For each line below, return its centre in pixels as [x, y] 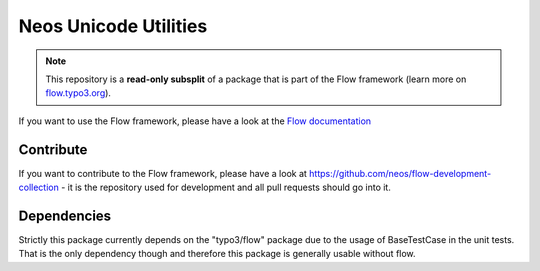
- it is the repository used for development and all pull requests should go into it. [226, 187]
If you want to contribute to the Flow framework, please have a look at [162, 173]
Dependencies [65, 215]
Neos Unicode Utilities [113, 26]
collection [38, 187]
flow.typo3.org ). [78, 93]
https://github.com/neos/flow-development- [400, 173]
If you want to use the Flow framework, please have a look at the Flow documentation [195, 121]
